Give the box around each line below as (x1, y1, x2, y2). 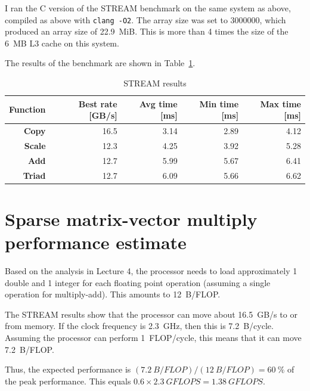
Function (9, 103, 46, 116)
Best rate (78, 97, 117, 110)
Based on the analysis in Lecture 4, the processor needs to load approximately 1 (5, 265, 297, 277)
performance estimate (5, 230, 187, 255)
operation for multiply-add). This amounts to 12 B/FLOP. (5, 288, 221, 300)
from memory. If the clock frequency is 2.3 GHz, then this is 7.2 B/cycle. (5, 319, 274, 332)
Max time (260, 97, 301, 110)
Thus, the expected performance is (5, 363, 131, 376)
